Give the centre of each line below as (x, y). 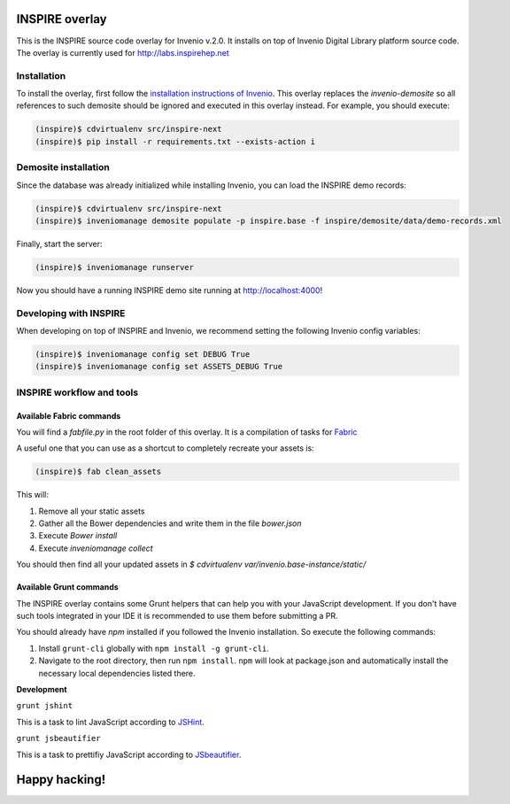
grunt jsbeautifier (58, 738)
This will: (32, 495)
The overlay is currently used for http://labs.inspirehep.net (123, 52)
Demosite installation (63, 167)
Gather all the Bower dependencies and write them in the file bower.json (170, 523)
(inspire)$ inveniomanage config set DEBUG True (143, 354)
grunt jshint (45, 706)
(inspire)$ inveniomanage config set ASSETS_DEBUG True (159, 367)
